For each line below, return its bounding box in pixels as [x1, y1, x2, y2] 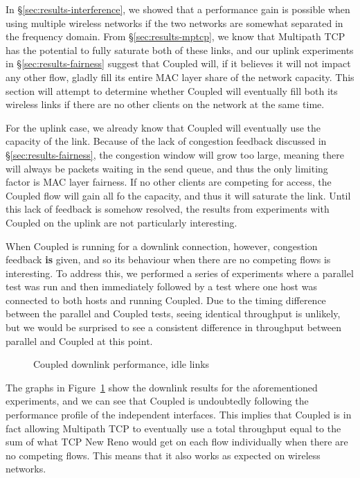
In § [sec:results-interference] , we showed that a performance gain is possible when [6, 2, 350, 16]
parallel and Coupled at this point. [6, 333, 153, 348]
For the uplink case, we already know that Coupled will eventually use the [6, 120, 321, 134]
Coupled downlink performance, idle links [33, 357, 210, 371]
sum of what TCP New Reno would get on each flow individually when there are [6, 434, 348, 449]
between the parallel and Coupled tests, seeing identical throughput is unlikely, [6, 306, 341, 321]
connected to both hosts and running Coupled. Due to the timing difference [6, 292, 326, 307]
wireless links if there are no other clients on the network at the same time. [6, 97, 325, 112]
